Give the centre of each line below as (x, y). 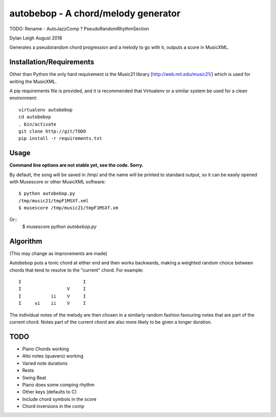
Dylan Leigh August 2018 (36, 38)
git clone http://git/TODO (52, 131)
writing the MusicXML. (33, 81)
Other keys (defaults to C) (49, 392)
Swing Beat (34, 378)
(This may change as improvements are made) (58, 253)
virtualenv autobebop (45, 110)
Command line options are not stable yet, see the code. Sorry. (76, 165)
